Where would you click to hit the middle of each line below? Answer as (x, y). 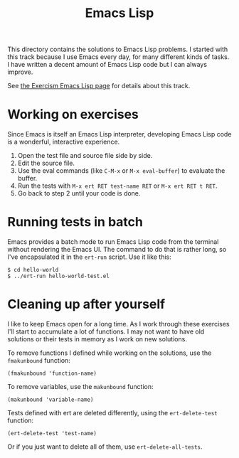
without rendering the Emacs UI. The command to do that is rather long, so (117, 250)
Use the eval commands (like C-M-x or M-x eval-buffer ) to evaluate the (121, 171)
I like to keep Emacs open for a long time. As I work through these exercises (118, 324)
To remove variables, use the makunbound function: (81, 387)
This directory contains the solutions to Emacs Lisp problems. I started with (118, 49)
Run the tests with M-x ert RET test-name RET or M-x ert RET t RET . (117, 186)
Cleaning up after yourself (86, 304)
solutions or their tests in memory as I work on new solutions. (97, 339)
